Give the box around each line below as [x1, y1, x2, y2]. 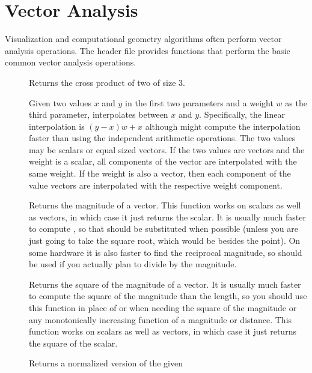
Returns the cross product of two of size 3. [29, 76, 185, 88]
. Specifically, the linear [199, 108, 285, 121]
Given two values [29, 96, 91, 109]
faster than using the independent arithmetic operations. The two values [29, 132, 296, 144]
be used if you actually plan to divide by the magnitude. [29, 258, 237, 270]
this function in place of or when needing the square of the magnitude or [29, 302, 297, 314]
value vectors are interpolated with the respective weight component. [29, 178, 283, 191]
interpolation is [29, 120, 85, 132]
